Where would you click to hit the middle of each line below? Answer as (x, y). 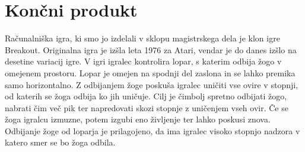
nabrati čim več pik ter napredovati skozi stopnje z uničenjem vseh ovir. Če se (147, 107)
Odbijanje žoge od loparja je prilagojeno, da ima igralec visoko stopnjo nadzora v (152, 130)
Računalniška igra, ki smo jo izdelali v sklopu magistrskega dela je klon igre (142, 38)
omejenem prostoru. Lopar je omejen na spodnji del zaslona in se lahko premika (150, 72)
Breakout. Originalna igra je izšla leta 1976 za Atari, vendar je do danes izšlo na (151, 49)
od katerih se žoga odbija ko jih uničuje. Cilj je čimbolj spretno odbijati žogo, (146, 96)
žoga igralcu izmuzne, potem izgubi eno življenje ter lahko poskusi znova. (138, 119)
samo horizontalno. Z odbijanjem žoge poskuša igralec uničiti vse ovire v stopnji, (152, 84)
